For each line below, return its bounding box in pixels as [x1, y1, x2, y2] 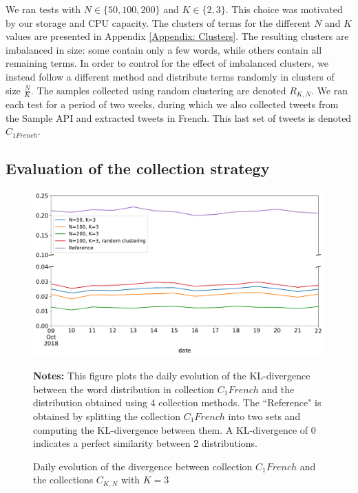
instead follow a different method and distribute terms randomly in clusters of [6, 69, 335, 83]
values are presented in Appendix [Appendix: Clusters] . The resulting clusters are [6, 29, 349, 43]
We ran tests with [6, 2, 81, 16]
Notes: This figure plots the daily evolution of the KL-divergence [33, 368, 310, 383]
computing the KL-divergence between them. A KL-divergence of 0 [33, 422, 316, 437]
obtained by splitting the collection [33, 408, 180, 423]
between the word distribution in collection [33, 381, 215, 396]
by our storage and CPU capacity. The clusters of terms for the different [6, 15, 311, 30]
